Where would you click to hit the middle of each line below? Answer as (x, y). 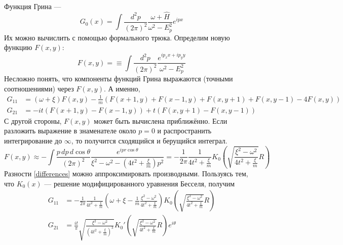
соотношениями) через (39, 88)
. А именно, (122, 88)
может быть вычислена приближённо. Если (161, 120)
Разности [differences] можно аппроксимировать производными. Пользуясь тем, (126, 174)
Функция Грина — (33, 6)
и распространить (184, 131)
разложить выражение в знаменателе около (70, 131)
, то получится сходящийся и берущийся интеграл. (149, 140)
